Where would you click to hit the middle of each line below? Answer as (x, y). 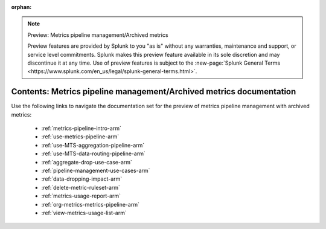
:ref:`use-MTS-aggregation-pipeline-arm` (93, 145)
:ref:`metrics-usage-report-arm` (81, 196)
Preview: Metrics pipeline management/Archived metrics (98, 35)
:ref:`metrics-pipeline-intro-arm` (81, 128)
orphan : (21, 7)
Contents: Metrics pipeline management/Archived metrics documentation (154, 92)
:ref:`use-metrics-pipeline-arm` (80, 137)
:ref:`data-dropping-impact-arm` (82, 179)
